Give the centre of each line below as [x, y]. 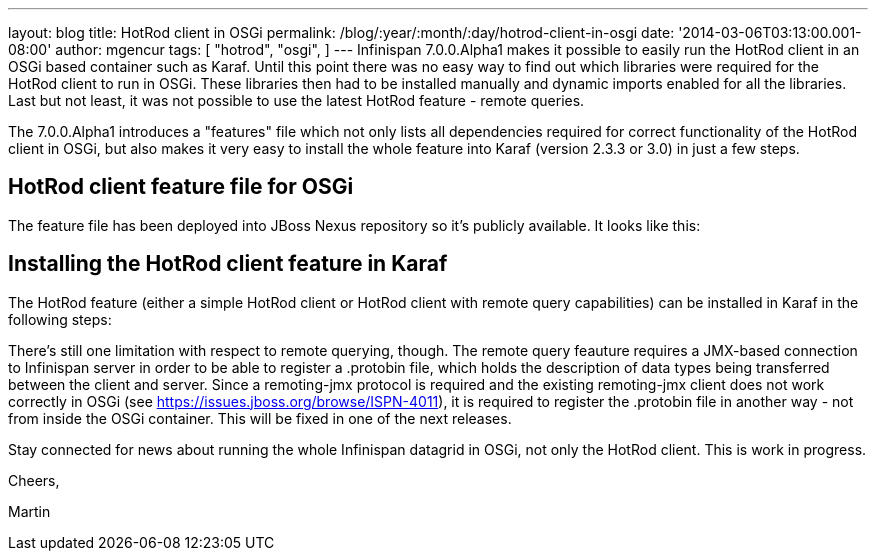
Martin [29, 511]
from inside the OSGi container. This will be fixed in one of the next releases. [260, 418]
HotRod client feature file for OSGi [181, 187]
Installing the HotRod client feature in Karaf [228, 264]
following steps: [60, 319]
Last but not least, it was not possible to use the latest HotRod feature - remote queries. [296, 100]
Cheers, [34, 480]
